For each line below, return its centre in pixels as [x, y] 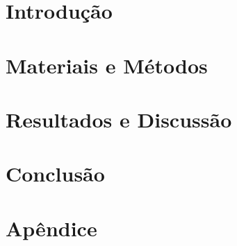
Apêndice [51, 228]
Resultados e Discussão [119, 119]
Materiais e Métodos [107, 65]
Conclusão [55, 174]
